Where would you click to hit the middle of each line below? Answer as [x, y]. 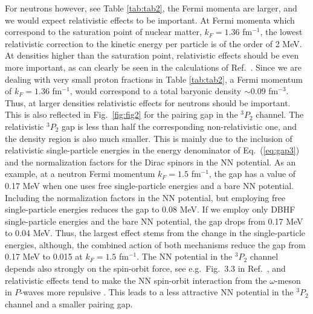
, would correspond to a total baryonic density [156, 91]
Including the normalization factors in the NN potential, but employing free [145, 197]
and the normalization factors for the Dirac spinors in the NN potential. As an [150, 162]
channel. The [280, 114]
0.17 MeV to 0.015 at [44, 256]
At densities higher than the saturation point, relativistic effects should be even [152, 55]
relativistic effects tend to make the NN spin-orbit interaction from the [136, 280]
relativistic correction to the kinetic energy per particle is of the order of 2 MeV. [153, 43]
